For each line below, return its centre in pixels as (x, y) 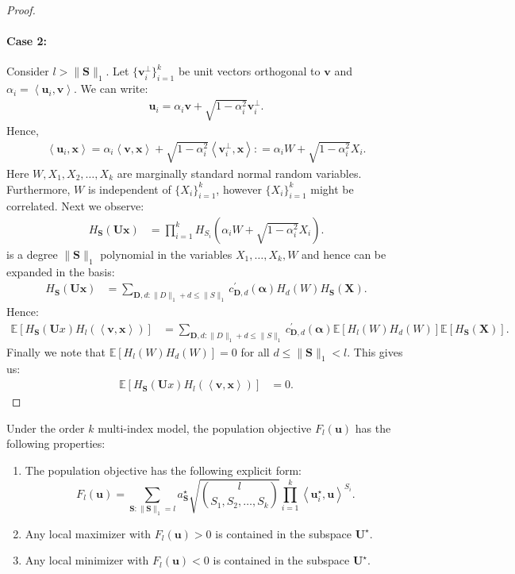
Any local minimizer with (87, 560)
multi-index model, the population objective (205, 428)
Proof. (21, 10)
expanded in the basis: (61, 271)
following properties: (56, 443)
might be (332, 189)
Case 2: (27, 41)
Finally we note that (56, 351)
